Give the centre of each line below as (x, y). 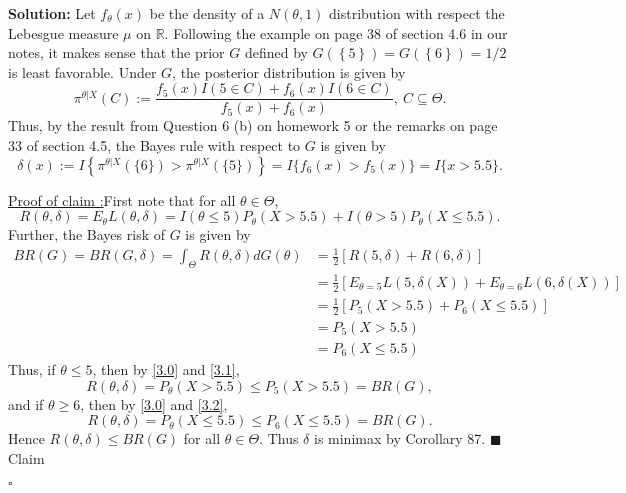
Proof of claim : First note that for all (122, 199)
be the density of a (207, 13)
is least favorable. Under (82, 71)
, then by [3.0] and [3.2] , (154, 403)
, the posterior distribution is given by (289, 71)
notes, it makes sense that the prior (116, 52)
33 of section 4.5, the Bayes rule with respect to (154, 145)
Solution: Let (52, 13)
